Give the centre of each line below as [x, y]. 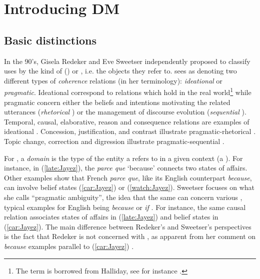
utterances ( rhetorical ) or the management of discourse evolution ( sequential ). [125, 112]
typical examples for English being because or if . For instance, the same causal [125, 207]
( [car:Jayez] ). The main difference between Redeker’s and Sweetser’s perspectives [128, 226]
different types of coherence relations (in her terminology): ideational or [113, 80]
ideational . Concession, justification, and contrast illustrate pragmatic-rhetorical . [130, 131]
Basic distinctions [50, 40]
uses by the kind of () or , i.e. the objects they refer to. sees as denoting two [120, 71]
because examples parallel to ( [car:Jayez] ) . [69, 246]
